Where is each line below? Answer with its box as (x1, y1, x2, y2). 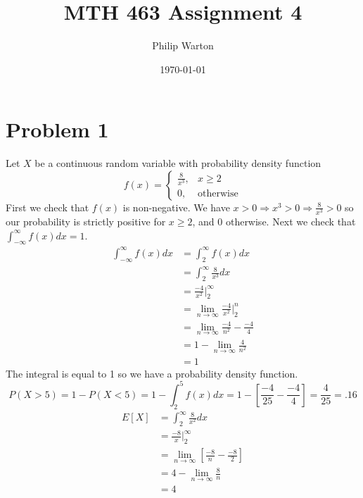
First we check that (6, 199, 89, 214)
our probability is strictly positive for (6, 213, 166, 228)
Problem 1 (6, 115, 109, 144)
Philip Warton (152, 38, 214, 53)
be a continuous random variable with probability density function (34, 156, 321, 170)
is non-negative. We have (122, 199, 230, 214)
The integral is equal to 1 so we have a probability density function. (6, 366, 298, 380)
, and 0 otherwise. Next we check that (192, 213, 356, 228)
